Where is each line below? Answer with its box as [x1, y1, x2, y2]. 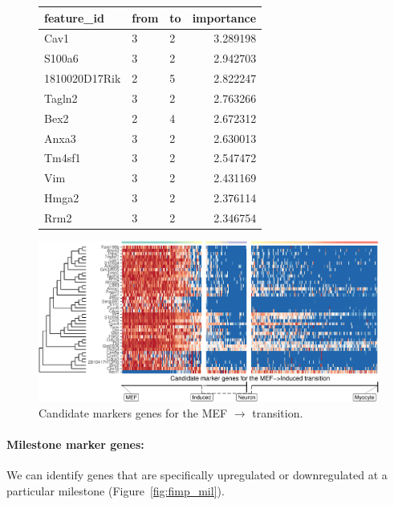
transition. [252, 404, 303, 421]
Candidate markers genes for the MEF [39, 404, 228, 421]
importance [192, 9, 257, 26]
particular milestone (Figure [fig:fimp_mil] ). [6, 482, 225, 499]
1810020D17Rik [44, 70, 121, 87]
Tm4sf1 [44, 149, 81, 166]
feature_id [44, 9, 104, 26]
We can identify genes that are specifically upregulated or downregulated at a [6, 466, 388, 483]
